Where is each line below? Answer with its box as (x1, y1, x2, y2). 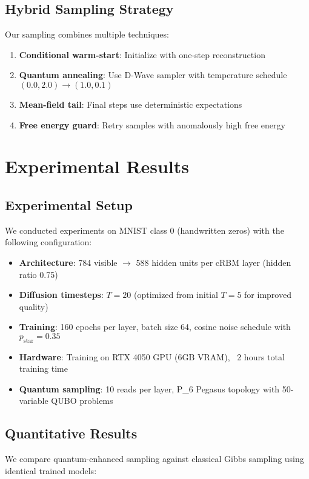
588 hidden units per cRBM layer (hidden (136, 256, 291, 268)
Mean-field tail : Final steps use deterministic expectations (19, 97, 242, 110)
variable (19, 394, 48, 407)
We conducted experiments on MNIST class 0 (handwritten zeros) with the (5, 223, 284, 236)
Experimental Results (5, 154, 189, 179)
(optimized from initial (134, 288, 218, 301)
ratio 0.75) (19, 268, 58, 280)
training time (19, 362, 68, 375)
